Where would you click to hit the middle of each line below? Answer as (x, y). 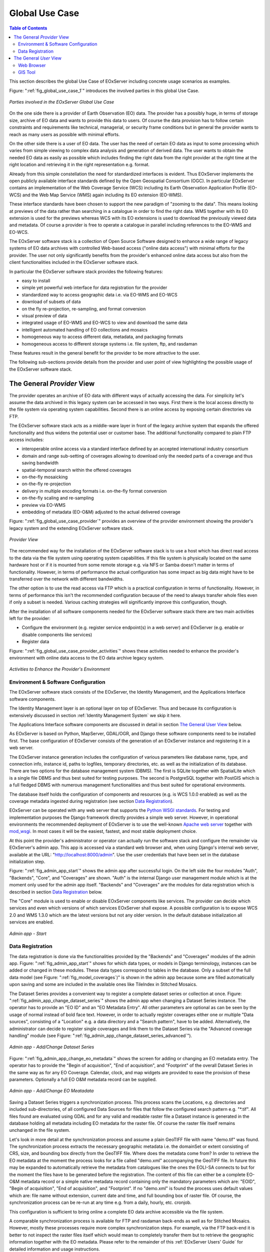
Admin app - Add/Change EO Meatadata (51, 1091)
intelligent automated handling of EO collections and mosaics (84, 330)
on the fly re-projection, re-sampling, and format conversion (84, 308)
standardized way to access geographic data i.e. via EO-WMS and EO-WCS (99, 294)
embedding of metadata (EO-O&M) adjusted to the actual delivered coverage (101, 512)
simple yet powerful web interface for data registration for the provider (94, 287)
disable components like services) (57, 635)
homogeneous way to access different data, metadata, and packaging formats (102, 337)
